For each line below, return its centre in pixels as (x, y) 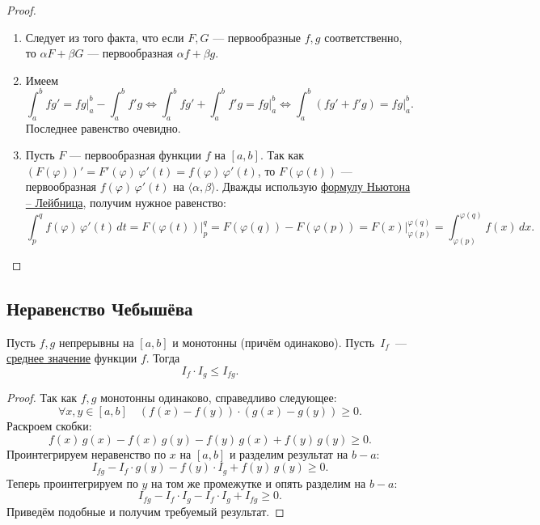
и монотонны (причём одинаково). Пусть (274, 342)
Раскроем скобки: (49, 425)
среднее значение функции (72, 358)
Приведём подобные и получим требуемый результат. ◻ (146, 511)
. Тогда (163, 358)
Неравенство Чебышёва (100, 308)
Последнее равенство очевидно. (103, 127)
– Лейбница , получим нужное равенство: (126, 203)
